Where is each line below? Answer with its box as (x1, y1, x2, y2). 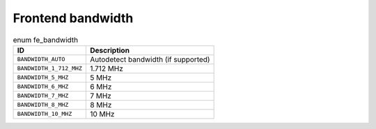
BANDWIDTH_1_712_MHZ (17, 64, 83, 72)
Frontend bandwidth (13, 10, 134, 26)
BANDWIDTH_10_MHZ (17, 110, 72, 118)
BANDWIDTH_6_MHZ (17, 83, 69, 90)
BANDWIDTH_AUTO (17, 55, 65, 63)
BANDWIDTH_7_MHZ (17, 92, 69, 100)
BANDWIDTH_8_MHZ (17, 101, 69, 109)
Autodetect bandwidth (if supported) (89, 54, 210, 64)
